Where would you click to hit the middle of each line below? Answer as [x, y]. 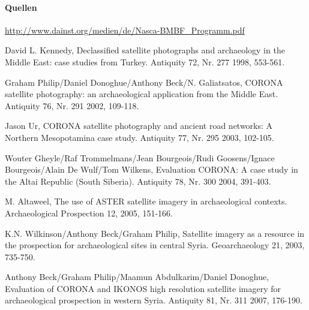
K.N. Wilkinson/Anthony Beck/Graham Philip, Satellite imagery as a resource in [155, 233]
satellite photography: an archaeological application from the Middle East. [142, 94]
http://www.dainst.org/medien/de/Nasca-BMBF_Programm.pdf [125, 30]
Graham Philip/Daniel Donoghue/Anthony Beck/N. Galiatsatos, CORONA [144, 82]
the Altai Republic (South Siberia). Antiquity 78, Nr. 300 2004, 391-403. [138, 181]
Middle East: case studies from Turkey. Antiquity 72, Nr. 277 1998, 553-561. [145, 61]
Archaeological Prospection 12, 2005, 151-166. [89, 213]
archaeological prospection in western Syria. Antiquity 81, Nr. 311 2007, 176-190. [154, 300]
